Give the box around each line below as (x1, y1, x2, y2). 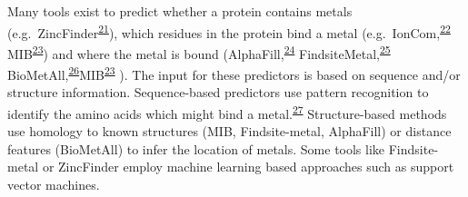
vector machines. (7, 174, 100, 193)
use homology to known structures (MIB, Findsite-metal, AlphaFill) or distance (7, 122, 452, 141)
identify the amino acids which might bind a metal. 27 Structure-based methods (7, 101, 447, 123)
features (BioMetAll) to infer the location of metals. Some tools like (7, 139, 385, 158)
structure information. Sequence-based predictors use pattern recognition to (7, 83, 429, 102)
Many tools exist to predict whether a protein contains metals (7, 2, 353, 20)
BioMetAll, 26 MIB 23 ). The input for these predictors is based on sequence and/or (7, 63, 461, 84)
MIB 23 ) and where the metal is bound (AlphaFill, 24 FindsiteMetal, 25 (7, 41, 391, 63)
